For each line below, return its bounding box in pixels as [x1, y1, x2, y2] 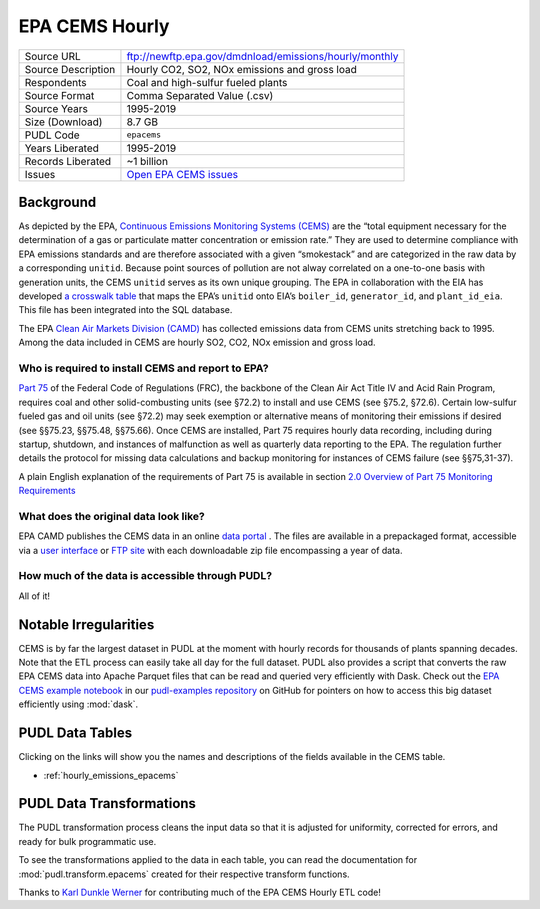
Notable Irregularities [18, 616, 155, 633]
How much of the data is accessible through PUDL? [18, 569, 273, 583]
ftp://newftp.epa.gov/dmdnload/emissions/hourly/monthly [126, 49, 399, 63]
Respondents [24, 75, 87, 89]
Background [18, 193, 97, 210]
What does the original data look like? [18, 509, 205, 523]
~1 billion [126, 154, 169, 168]
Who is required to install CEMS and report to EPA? [18, 361, 269, 375]
